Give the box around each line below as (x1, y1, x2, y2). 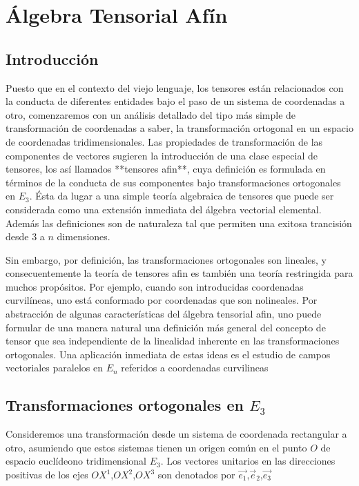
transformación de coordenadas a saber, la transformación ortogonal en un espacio (6, 121, 353, 135)
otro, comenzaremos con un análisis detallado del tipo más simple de (6, 107, 296, 121)
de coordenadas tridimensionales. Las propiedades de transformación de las (6, 134, 323, 148)
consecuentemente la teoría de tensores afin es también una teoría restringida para (6, 266, 353, 280)
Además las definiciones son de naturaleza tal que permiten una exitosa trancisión (6, 215, 352, 230)
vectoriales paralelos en (6, 360, 103, 375)
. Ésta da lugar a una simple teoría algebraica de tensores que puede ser (29, 188, 334, 203)
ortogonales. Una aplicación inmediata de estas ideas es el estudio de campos (6, 347, 331, 361)
